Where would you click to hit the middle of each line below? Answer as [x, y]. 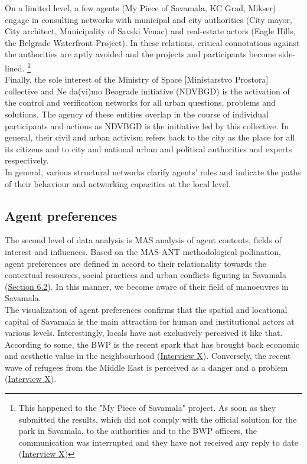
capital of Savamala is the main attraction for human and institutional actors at [150, 321]
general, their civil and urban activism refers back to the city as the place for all [150, 137]
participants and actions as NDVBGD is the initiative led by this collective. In [147, 125]
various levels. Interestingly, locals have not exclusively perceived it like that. [144, 333]
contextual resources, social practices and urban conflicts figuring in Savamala [146, 275]
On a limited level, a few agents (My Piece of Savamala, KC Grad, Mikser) [141, 8]
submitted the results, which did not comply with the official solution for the [158, 419]
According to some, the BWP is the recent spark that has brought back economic [152, 344]
